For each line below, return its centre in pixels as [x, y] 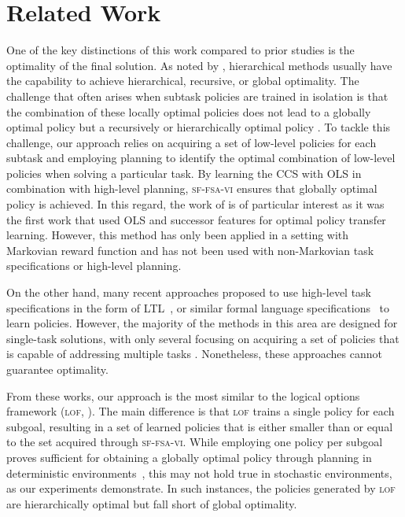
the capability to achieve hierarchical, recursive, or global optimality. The [183, 81]
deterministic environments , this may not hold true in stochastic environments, [199, 473]
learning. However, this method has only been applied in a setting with [178, 235]
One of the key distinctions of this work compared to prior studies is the [180, 50]
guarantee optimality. [57, 369]
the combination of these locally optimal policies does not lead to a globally [189, 111]
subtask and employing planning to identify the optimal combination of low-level [201, 158]
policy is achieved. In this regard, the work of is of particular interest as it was [195, 204]
